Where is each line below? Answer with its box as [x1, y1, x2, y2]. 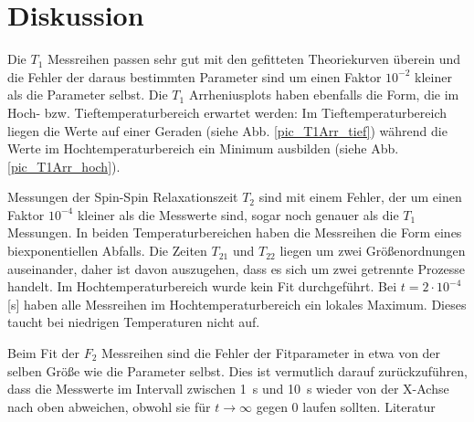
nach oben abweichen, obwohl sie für [7, 396, 211, 416]
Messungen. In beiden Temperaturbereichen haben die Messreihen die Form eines [7, 223, 462, 242]
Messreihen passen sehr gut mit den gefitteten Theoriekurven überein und [47, 49, 461, 69]
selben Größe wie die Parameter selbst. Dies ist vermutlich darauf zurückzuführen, [7, 361, 468, 380]
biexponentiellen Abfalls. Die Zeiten [7, 241, 207, 260]
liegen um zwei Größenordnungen [279, 241, 466, 260]
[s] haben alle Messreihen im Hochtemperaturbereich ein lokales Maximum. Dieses [7, 294, 467, 313]
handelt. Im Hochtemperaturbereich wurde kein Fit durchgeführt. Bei [7, 277, 397, 296]
